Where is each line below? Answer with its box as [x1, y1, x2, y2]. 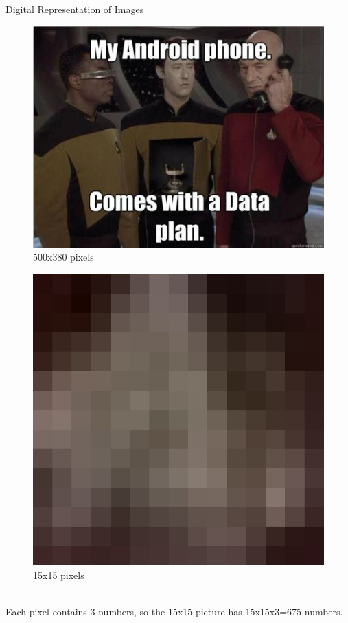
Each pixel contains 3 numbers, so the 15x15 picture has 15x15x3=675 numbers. [5, 604, 343, 618]
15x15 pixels [33, 567, 84, 582]
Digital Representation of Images [5, 2, 144, 16]
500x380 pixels [33, 250, 94, 264]
